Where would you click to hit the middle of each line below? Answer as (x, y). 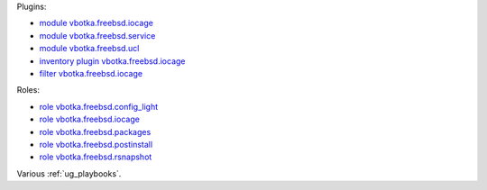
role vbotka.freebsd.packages (95, 131)
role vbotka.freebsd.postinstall (96, 144)
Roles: (28, 90)
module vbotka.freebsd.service (97, 35)
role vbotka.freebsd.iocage (89, 119)
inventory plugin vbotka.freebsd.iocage (112, 61)
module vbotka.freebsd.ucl (89, 49)
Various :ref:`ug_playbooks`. (69, 173)
